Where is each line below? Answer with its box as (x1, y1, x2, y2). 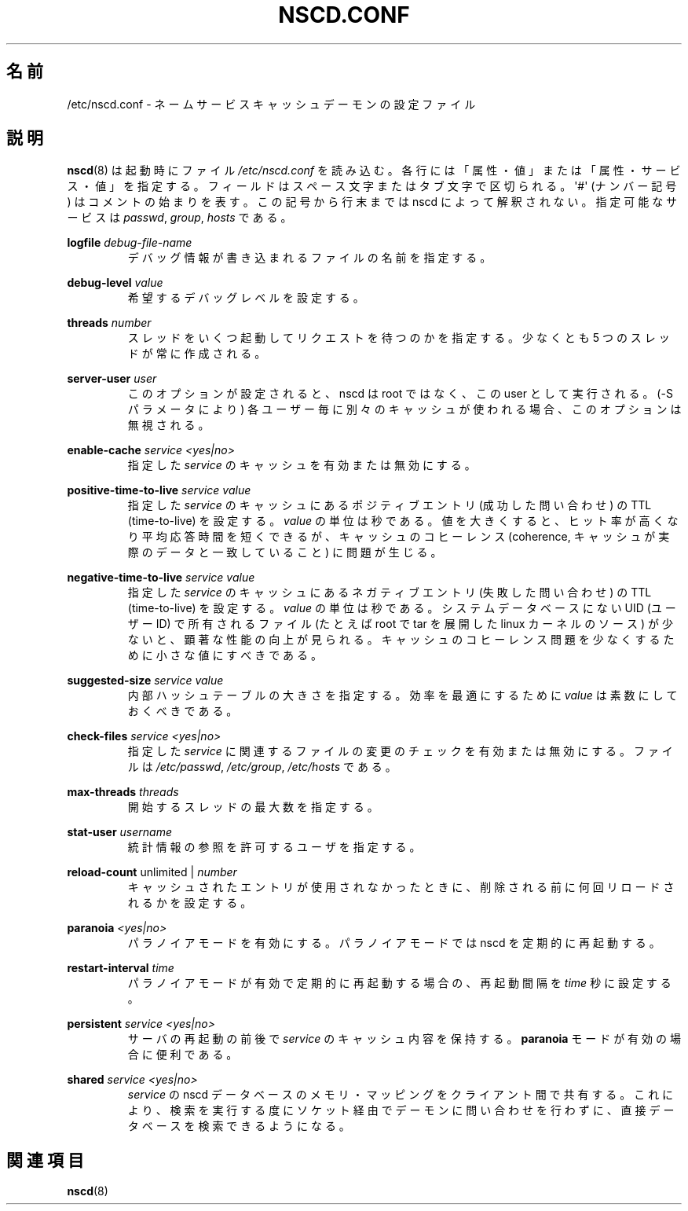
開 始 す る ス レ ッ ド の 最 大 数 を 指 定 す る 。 (127, 800, 379, 814)
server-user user (67, 372, 157, 386)
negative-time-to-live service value (67, 571, 255, 585)
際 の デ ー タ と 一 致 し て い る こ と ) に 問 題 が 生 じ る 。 (127, 545, 442, 560)
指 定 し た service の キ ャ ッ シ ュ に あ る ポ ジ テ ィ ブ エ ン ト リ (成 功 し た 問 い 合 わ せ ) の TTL (127, 498, 652, 512)
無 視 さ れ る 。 (127, 418, 210, 432)
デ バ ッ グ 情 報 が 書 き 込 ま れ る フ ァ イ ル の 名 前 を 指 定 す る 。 (127, 251, 492, 265)
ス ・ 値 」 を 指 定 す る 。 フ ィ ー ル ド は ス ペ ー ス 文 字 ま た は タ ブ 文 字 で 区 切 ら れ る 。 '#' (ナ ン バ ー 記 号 (67, 179, 677, 193)
